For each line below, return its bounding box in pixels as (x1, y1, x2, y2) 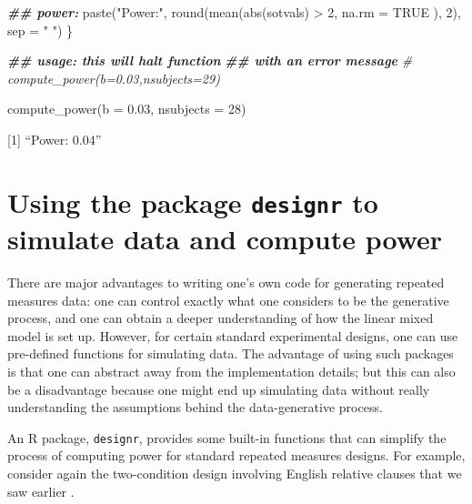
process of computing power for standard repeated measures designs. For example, (7, 446, 466, 465)
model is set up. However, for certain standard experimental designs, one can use (7, 326, 458, 345)
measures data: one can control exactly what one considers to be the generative (7, 290, 449, 309)
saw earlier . (7, 481, 75, 500)
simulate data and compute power (7, 220, 443, 257)
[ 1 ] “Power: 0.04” (7, 129, 102, 148)
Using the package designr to (7, 183, 378, 220)
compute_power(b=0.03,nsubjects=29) (7, 68, 220, 87)
